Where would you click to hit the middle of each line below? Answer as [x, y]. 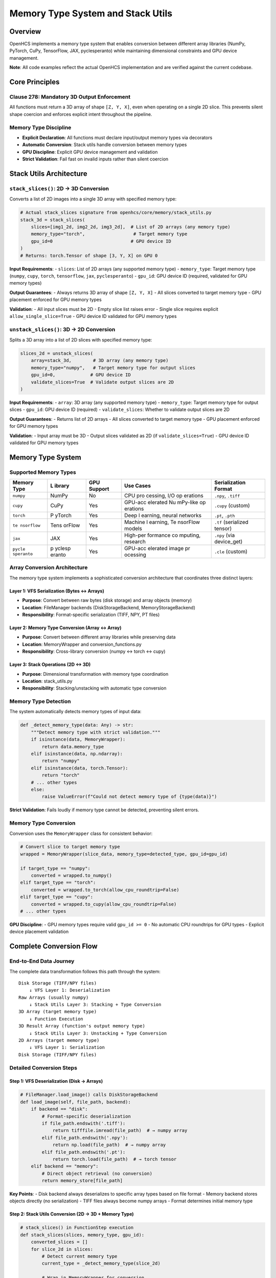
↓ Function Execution [56, 1019]
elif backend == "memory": [65, 1166]
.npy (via [225, 535]
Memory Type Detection [40, 701]
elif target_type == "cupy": [57, 897]
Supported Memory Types [43, 472]
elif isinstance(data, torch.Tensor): [79, 768]
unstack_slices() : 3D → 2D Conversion [62, 329]
